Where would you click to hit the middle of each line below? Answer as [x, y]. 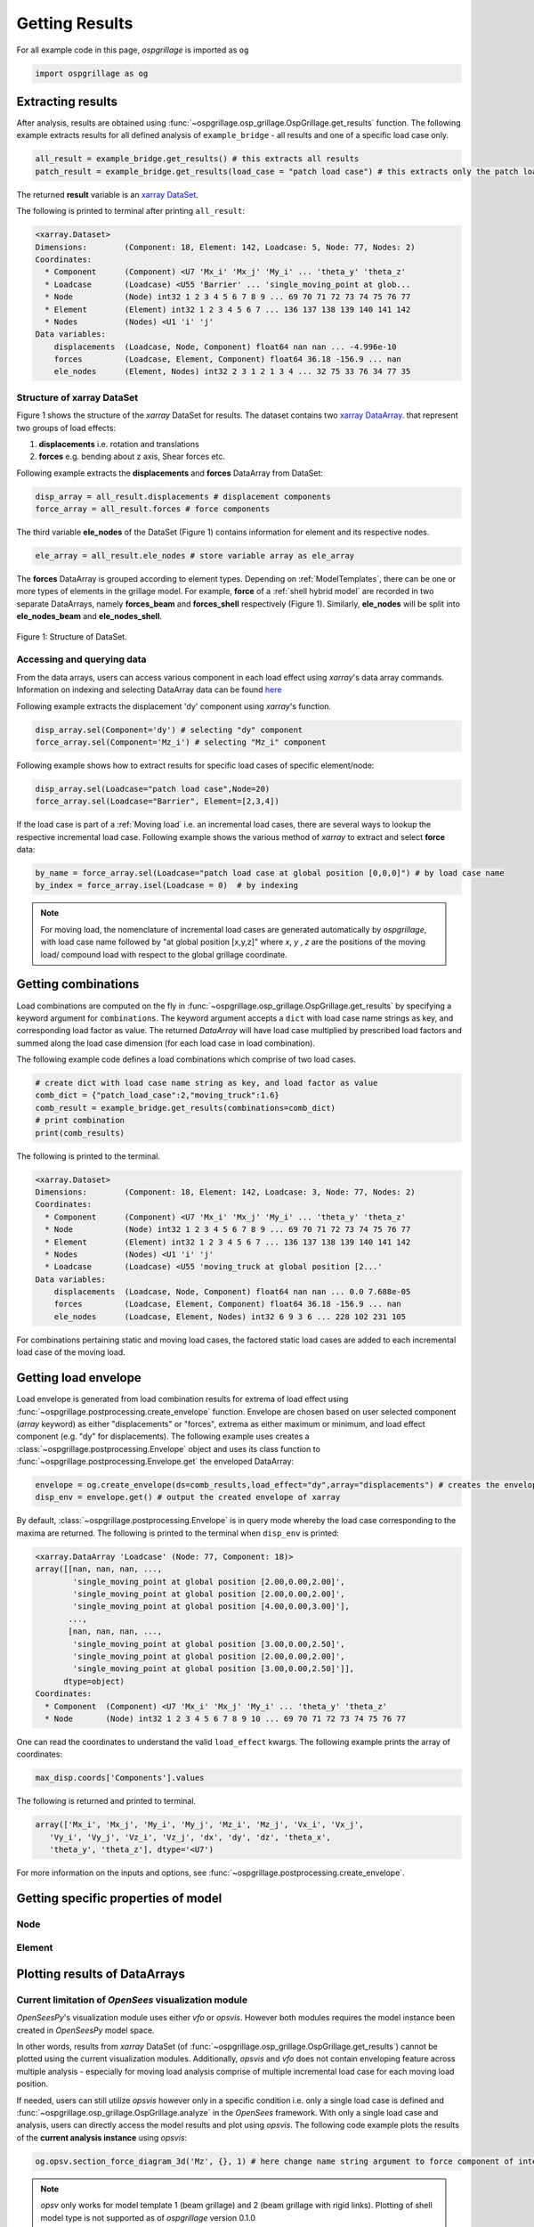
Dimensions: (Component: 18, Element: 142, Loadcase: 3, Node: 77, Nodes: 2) [225, 1192]
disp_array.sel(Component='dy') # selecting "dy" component [169, 730]
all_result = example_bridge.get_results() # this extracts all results [197, 159]
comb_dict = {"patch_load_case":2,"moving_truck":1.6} [157, 1095]
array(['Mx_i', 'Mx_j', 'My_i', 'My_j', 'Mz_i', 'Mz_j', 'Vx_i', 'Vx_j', [199, 1825]
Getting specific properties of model [119, 1898]
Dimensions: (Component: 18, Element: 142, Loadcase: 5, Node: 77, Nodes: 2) [225, 247]
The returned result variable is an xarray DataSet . [108, 194]
